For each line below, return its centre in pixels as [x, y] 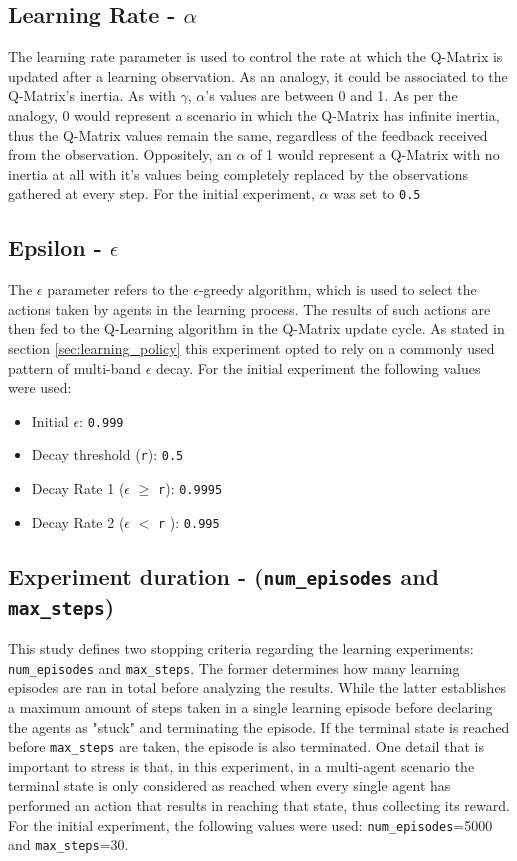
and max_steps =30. [68, 844]
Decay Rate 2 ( [78, 521]
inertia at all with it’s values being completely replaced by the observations [238, 173]
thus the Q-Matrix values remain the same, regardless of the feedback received [248, 134]
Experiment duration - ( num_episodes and [223, 575]
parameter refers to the [118, 289]
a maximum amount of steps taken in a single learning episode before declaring [250, 707]
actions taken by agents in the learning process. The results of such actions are [249, 308]
